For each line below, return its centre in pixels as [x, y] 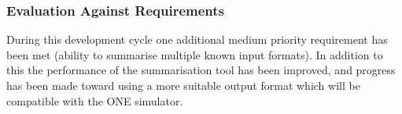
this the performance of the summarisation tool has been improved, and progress [201, 70]
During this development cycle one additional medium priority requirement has [197, 39]
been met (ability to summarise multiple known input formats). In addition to [195, 54]
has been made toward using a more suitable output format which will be [183, 85]
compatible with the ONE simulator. [95, 100]
